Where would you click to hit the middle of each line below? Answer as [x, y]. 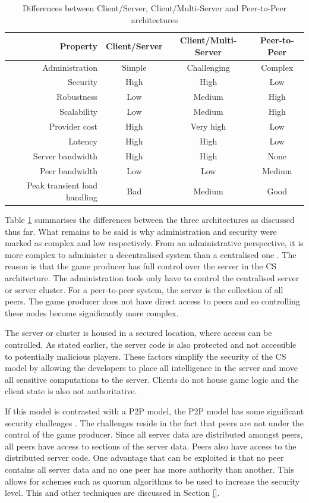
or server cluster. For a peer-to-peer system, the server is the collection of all [144, 289]
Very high [208, 126]
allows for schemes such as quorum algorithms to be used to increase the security [152, 481]
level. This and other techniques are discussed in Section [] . [112, 493]
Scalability [78, 111]
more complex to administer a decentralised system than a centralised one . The [151, 254]
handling [82, 197]
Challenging [208, 67]
